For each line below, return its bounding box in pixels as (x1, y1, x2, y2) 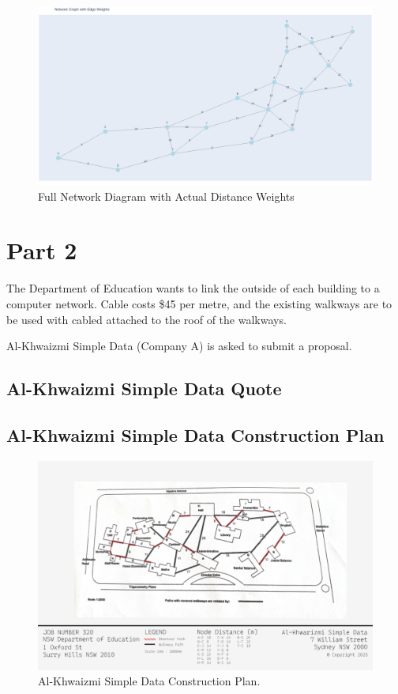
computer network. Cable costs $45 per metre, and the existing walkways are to (6, 295, 392, 311)
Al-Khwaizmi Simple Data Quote (6, 376, 282, 401)
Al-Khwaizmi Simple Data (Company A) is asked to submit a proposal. (6, 338, 352, 354)
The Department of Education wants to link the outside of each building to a (6, 280, 380, 296)
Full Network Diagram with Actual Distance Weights (38, 187, 295, 204)
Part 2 (6, 234, 77, 266)
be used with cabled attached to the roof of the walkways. (6, 311, 287, 327)
